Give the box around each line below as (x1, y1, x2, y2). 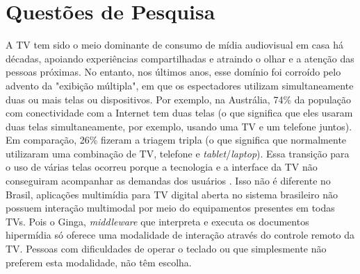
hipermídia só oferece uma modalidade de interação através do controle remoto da (6, 228, 355, 242)
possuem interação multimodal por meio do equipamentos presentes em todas (6, 200, 335, 215)
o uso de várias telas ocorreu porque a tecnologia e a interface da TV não (6, 160, 318, 174)
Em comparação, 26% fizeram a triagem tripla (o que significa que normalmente (6, 132, 347, 147)
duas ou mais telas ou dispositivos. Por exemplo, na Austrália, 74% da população (6, 92, 352, 106)
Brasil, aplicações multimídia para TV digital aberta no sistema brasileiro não (6, 187, 338, 201)
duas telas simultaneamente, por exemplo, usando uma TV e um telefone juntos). (6, 119, 352, 133)
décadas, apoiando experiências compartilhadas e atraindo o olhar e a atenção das (6, 51, 354, 65)
